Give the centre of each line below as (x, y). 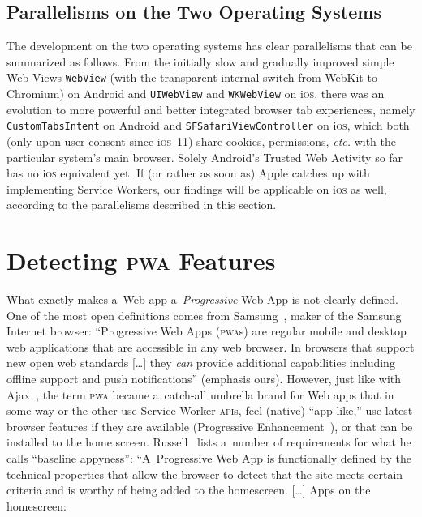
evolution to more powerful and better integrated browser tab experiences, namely (211, 109)
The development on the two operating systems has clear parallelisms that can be (209, 46)
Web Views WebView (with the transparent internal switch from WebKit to (192, 77)
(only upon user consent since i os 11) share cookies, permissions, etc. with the (202, 141)
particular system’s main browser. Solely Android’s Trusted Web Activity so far (205, 157)
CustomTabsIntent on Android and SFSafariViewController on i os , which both (208, 125)
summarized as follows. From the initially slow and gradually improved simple (200, 61)
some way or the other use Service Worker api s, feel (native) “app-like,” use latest (210, 410)
